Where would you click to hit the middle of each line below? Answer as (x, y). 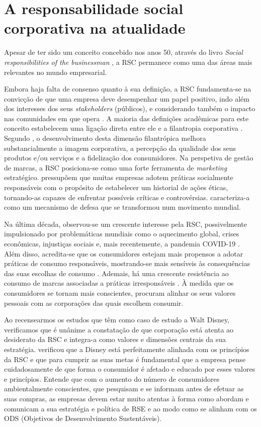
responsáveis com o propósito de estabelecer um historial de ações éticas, (116, 187)
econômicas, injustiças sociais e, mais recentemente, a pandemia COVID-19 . (122, 243)
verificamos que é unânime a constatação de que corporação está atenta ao (119, 329)
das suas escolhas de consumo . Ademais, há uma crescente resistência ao (116, 273)
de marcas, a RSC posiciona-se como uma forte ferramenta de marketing (116, 167)
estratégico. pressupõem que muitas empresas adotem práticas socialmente (119, 177)
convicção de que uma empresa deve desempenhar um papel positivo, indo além (127, 98)
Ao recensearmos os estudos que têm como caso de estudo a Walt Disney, (117, 320)
